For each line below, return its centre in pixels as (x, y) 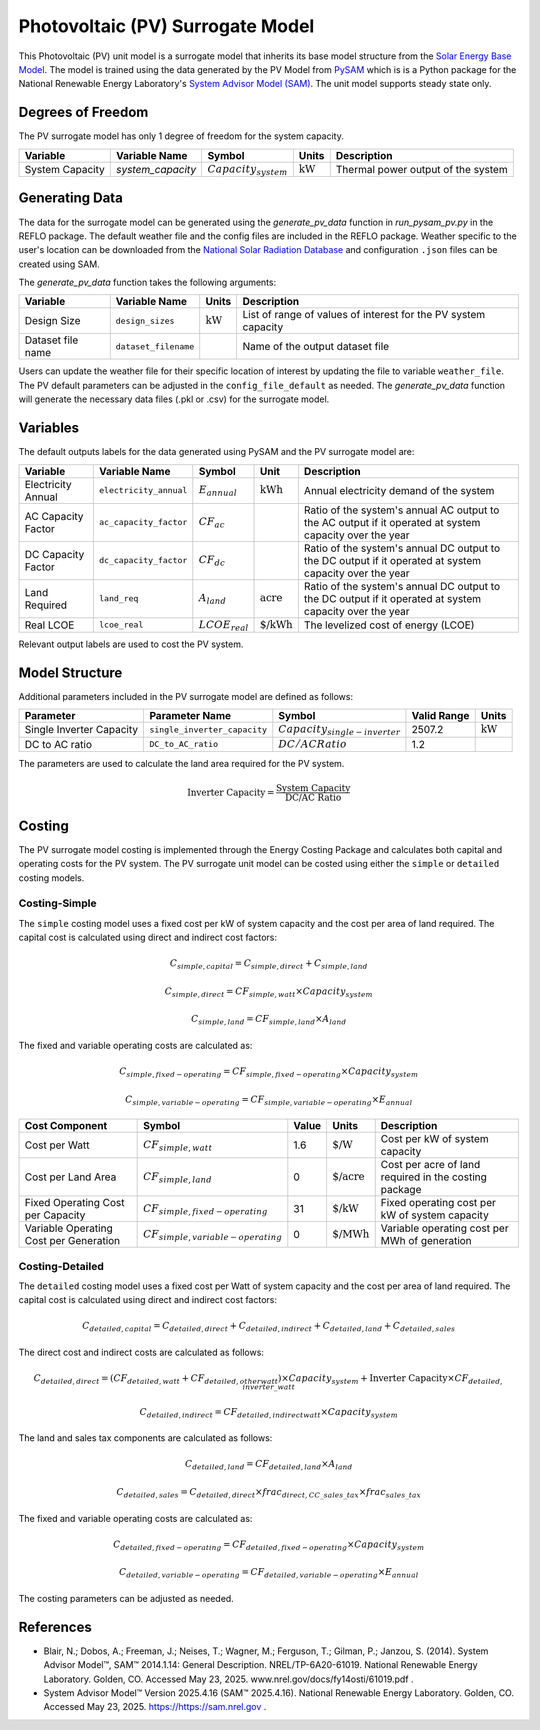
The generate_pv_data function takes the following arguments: (147, 282)
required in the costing (433, 1177)
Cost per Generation (72, 1241)
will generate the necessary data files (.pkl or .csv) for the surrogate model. (174, 399)
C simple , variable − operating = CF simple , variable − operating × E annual (269, 1100)
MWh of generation (426, 1241)
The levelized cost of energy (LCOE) (389, 625)
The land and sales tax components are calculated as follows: (145, 1438)
